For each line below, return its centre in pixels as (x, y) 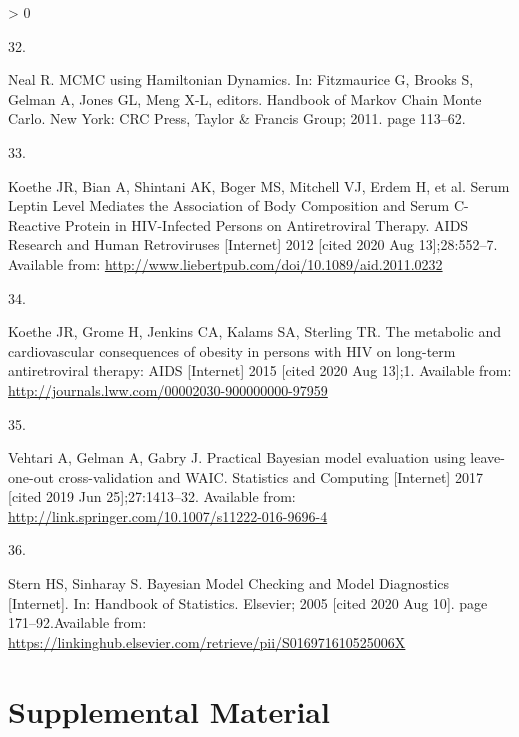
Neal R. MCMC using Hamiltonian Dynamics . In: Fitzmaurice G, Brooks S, (241, 79)
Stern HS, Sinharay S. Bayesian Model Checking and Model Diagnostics (229, 583)
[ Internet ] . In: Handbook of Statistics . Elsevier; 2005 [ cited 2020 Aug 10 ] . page (248, 602)
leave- (487, 457)
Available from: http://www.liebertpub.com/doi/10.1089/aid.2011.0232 (225, 263)
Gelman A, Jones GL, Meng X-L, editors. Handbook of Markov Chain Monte (245, 98)
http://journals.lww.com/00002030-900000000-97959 (168, 389)
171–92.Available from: (77, 622)
